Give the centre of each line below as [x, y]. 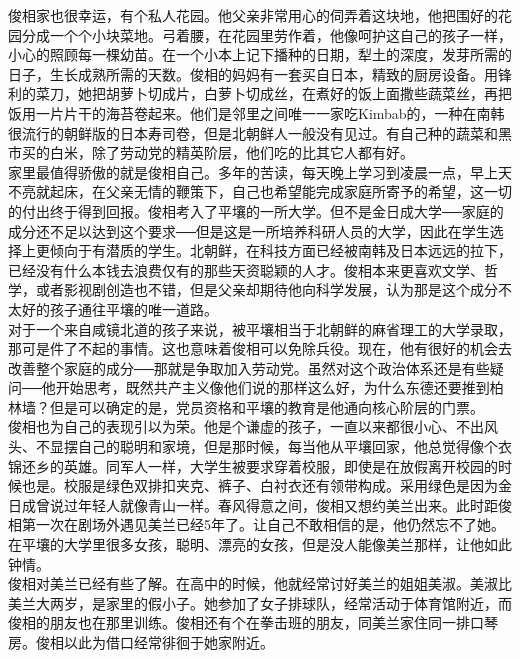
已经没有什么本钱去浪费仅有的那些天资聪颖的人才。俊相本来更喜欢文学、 [246, 269]
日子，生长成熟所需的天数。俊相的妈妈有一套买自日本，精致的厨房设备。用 [253, 73]
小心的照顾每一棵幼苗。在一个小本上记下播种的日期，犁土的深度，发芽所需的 [260, 54]
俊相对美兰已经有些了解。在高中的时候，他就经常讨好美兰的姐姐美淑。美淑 [253, 583]
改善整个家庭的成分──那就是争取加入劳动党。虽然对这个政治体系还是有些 [249, 367]
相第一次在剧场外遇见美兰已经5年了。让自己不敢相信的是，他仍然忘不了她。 [256, 524]
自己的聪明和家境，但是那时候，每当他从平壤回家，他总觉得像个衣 [294, 446]
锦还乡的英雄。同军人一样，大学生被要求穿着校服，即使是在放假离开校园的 [253, 465]
